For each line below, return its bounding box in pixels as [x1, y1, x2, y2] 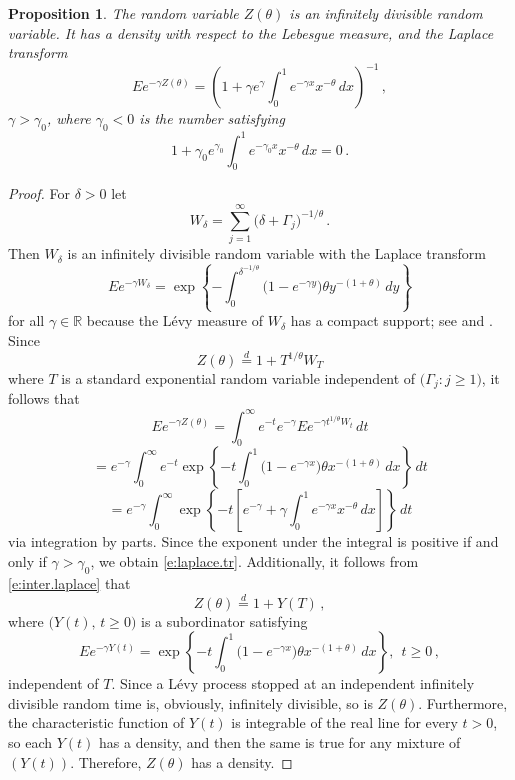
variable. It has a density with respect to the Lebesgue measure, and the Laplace [8, 22, 494, 43]
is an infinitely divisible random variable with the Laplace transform [67, 243, 486, 264]
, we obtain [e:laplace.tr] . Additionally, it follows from [90, 550, 419, 571]
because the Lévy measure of [86, 310, 263, 331]
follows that [8, 388, 80, 409]
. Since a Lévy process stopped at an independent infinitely [111, 673, 475, 694]
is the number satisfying [139, 108, 285, 129]
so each [8, 731, 53, 752]
